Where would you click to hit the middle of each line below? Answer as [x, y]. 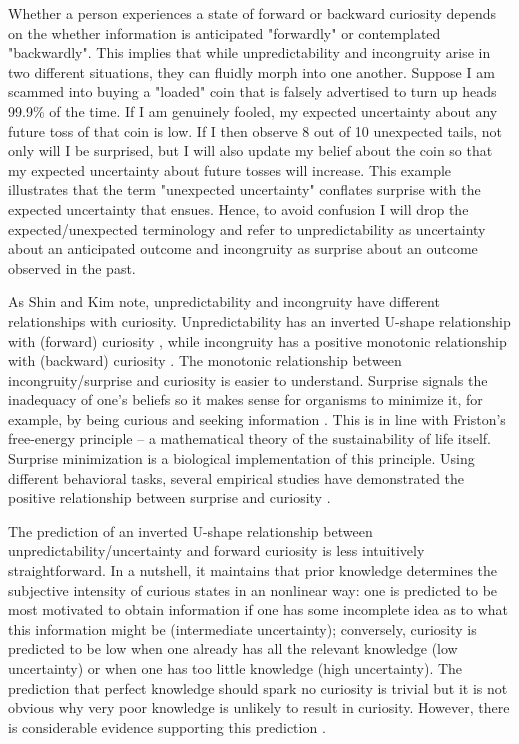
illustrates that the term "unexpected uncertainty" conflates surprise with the [244, 189]
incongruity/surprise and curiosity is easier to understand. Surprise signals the [248, 379]
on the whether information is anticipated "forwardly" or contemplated [224, 32]
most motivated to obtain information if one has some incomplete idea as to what [258, 609]
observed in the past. [72, 267]
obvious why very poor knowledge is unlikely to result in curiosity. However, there [259, 707]
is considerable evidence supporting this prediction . [167, 726]
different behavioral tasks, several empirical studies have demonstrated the [236, 477]
